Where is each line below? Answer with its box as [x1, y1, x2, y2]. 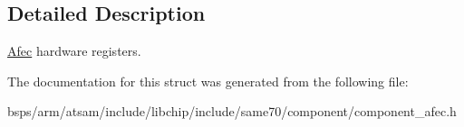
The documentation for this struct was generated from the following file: [7, 71, 409, 90]
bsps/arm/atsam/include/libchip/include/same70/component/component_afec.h [7, 102, 457, 121]
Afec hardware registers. [7, 41, 141, 60]
